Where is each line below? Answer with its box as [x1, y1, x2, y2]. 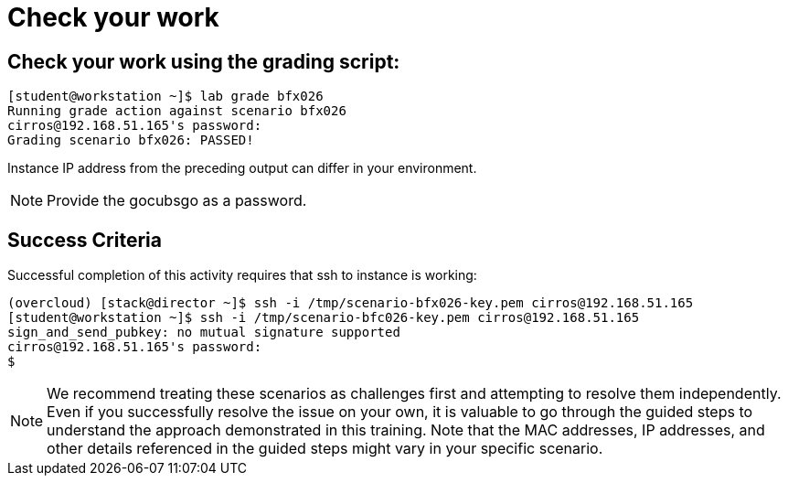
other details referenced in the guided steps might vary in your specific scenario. [47, 439, 603, 458]
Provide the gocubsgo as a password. [47, 191, 307, 210]
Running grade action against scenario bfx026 [7, 103, 346, 119]
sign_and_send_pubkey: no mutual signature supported [7, 325, 400, 340]
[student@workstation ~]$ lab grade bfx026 [7, 89, 324, 104]
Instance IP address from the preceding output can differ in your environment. [7, 160, 477, 177]
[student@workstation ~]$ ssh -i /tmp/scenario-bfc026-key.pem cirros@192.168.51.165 [7, 310, 640, 326]
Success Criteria [7, 228, 162, 252]
